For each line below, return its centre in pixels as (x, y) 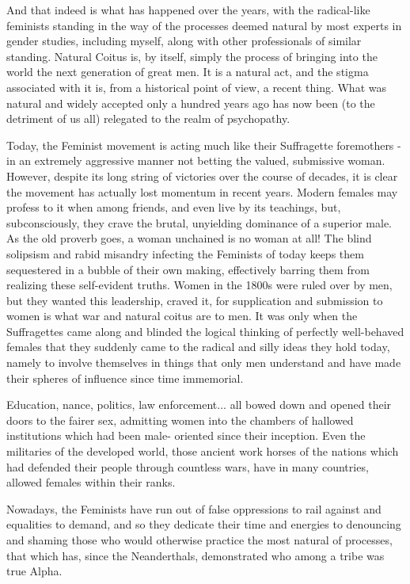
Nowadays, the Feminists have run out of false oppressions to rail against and (194, 508)
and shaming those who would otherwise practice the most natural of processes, (199, 540)
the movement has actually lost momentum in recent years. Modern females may (202, 191)
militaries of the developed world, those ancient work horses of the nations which (203, 451)
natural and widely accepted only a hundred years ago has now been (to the (191, 103)
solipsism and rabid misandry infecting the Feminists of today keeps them (185, 253)
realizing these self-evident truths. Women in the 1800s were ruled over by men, (199, 285)
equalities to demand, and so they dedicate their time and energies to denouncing (204, 524)
